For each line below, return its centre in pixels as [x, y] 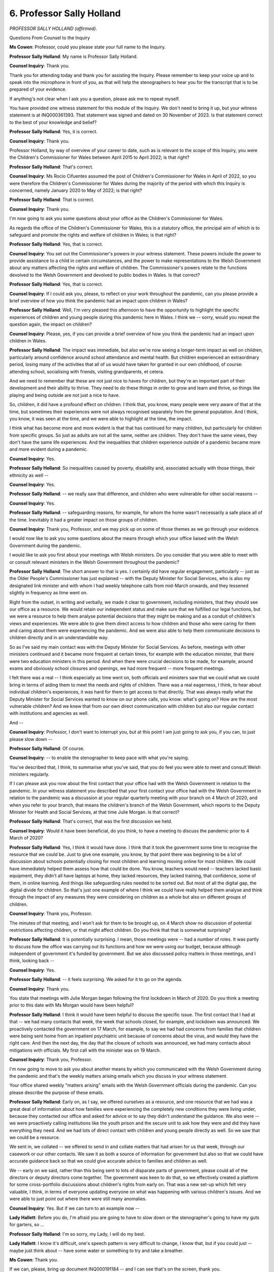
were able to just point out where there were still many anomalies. [78, 1199]
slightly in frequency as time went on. [49, 593]
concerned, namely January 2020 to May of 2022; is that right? [76, 190]
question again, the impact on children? [51, 324]
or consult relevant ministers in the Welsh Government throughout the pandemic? [94, 562]
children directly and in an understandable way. [59, 638]
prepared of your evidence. [38, 90]
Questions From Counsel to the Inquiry [50, 38]
